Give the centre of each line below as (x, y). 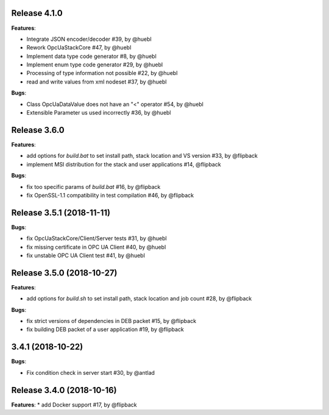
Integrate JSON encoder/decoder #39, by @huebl (89, 39)
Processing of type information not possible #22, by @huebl (102, 73)
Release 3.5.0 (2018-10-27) (64, 273)
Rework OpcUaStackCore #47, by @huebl (79, 48)
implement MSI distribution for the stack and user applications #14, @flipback (124, 164)
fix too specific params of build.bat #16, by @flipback (94, 186)
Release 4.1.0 (37, 13)
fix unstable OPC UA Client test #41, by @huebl (86, 255)
